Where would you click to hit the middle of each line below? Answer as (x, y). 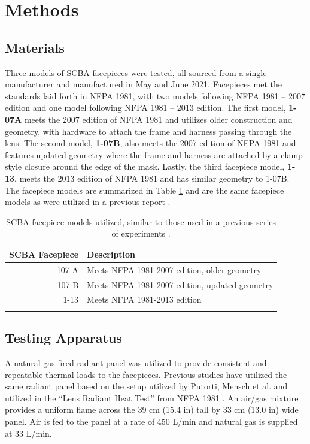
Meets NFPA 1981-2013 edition (144, 299)
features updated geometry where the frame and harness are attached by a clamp (154, 154)
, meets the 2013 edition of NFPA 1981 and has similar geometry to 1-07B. (152, 178)
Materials (35, 47)
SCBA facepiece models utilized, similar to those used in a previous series (141, 221)
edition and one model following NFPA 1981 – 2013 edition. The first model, (145, 108)
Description (111, 254)
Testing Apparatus (63, 338)
